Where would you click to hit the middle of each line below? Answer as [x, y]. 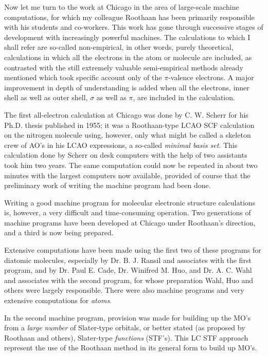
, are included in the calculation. [184, 97]
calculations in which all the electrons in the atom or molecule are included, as [128, 57]
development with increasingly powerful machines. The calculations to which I [127, 37]
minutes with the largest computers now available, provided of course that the [127, 175]
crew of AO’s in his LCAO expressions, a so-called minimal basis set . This [121, 145]
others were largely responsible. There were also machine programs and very [124, 290]
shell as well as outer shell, [46, 97]
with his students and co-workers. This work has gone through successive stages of [134, 27]
